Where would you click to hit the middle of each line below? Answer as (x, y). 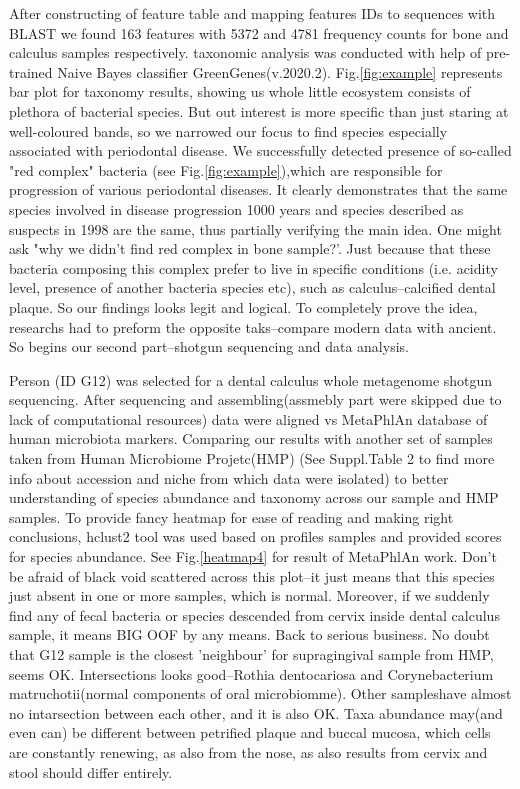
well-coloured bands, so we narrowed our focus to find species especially (228, 130)
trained (31, 71)
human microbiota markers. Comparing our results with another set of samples (251, 438)
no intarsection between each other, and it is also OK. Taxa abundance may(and (256, 712)
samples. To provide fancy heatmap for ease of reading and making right (231, 516)
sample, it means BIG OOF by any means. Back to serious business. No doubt (249, 634)
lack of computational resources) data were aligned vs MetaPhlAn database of (248, 418)
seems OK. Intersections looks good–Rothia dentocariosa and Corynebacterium (251, 673)
